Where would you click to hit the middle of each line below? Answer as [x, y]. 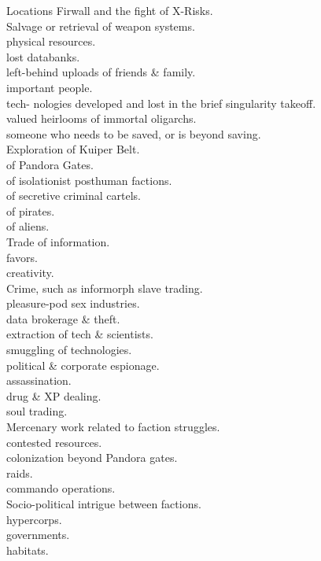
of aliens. [28, 226]
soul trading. [37, 411]
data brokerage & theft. [63, 318]
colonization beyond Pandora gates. [92, 458]
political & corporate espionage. [83, 365]
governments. [38, 535]
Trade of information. [58, 241]
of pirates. [31, 210]
